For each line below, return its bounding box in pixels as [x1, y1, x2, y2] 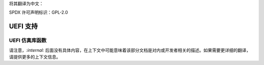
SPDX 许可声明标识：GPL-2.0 [9, 10, 68, 16]
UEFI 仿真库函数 [9, 37, 46, 44]
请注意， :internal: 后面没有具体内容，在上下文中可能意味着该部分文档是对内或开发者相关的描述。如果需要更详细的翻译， [9, 47, 251, 53]
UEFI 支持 [9, 22, 38, 31]
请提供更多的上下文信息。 [9, 54, 61, 60]
